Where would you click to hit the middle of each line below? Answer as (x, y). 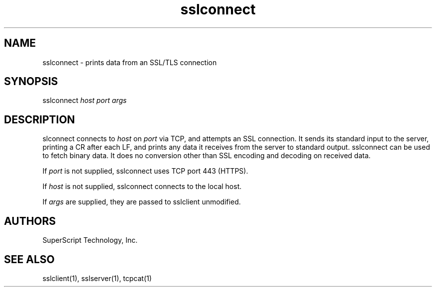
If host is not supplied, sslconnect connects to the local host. (142, 187)
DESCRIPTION (40, 119)
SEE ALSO (29, 259)
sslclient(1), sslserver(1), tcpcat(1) (97, 278)
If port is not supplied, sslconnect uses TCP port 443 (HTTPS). (145, 171)
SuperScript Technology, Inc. (90, 240)
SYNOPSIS (31, 82)
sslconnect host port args (85, 100)
